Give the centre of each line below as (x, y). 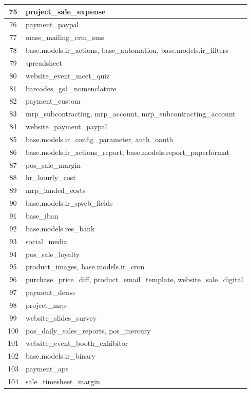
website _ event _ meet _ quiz (68, 75)
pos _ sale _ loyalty (53, 254)
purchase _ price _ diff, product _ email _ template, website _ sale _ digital (134, 279)
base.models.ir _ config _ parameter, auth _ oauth (100, 139)
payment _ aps (47, 369)
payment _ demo (50, 292)
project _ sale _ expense (66, 11)
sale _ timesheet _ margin (63, 381)
